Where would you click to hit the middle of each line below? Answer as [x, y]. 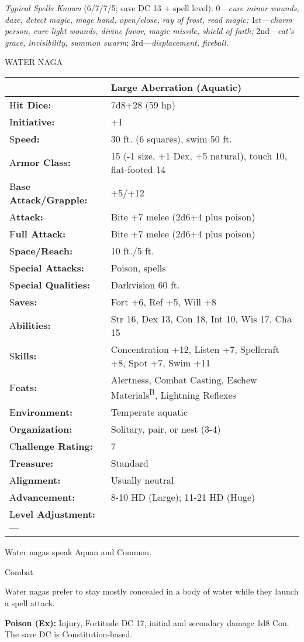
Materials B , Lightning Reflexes [173, 394]
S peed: [25, 138]
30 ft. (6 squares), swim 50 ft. [171, 138]
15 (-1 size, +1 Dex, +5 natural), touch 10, [199, 155]
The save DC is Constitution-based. [69, 634]
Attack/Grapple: [49, 199]
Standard [129, 463]
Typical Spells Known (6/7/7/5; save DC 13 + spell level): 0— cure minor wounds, [152, 8]
